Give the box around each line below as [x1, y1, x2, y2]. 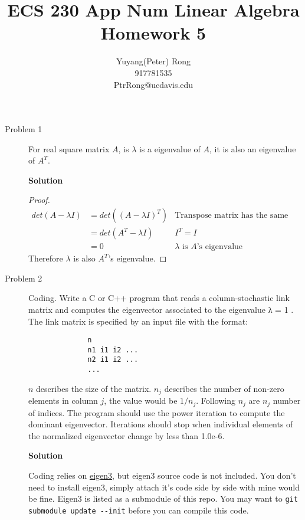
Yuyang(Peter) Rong [116, 55, 191, 67]
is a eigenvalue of [139, 142, 201, 155]
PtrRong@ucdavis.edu [113, 78, 194, 90]
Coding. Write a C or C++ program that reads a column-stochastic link [28, 292, 290, 304]
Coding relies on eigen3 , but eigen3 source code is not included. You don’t [28, 469, 296, 482]
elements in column [28, 394, 98, 407]
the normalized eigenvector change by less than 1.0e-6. [28, 429, 225, 441]
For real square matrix [28, 142, 110, 155]
